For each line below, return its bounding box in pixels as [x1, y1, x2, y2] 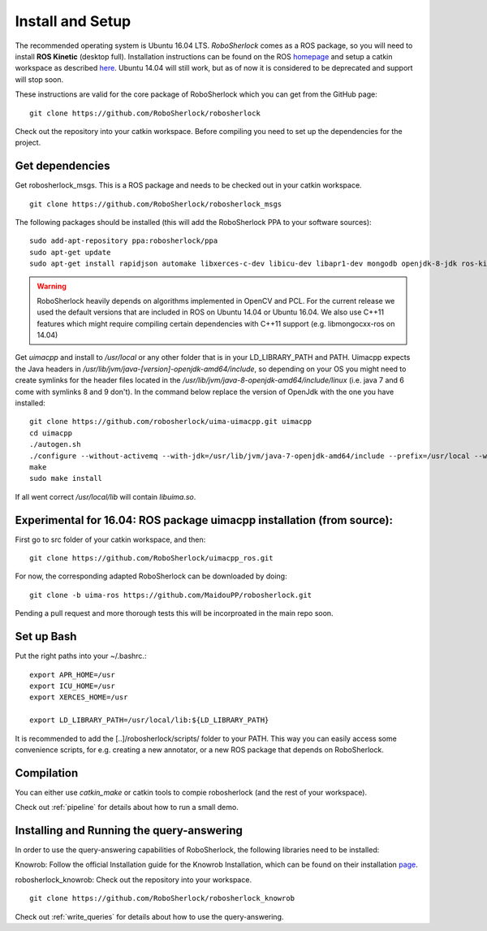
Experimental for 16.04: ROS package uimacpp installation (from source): [15, 513, 394, 527]
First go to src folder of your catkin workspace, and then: [15, 535, 206, 544]
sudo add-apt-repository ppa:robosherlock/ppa [29, 236, 218, 245]
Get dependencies [15, 159, 110, 173]
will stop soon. [15, 74, 64, 84]
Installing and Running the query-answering [15, 824, 243, 837]
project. [15, 138, 41, 148]
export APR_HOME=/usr [29, 670, 115, 679]
